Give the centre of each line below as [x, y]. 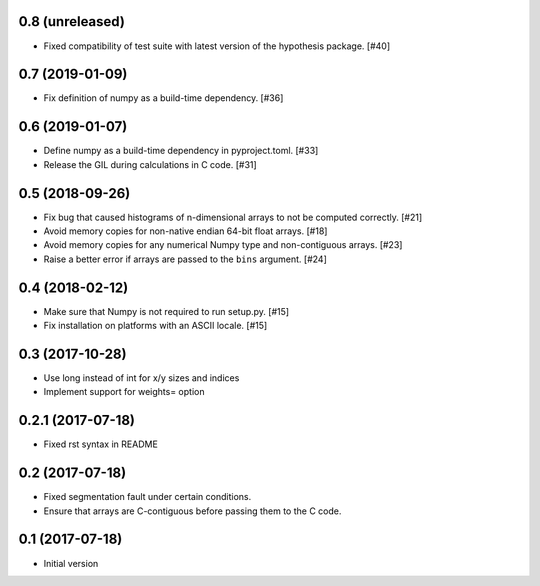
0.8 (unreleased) [71, 21]
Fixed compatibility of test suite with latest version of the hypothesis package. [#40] [216, 46]
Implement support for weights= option [124, 392]
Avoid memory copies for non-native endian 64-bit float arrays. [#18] [185, 231]
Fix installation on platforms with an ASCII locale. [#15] [155, 326]
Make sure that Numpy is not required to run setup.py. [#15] [166, 311]
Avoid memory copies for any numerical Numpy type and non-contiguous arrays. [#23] [223, 245]
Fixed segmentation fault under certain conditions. [147, 497]
